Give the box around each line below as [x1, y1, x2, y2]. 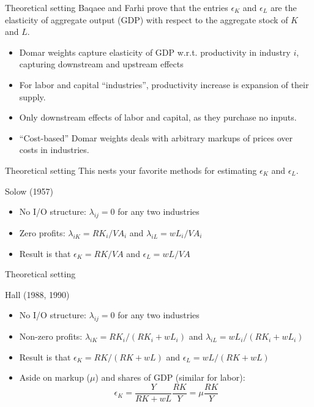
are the [270, 1, 297, 13]
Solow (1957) [5, 184, 53, 197]
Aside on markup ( [19, 371, 91, 384]
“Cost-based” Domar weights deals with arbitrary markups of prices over [19, 131, 293, 144]
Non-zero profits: [19, 330, 83, 343]
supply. [19, 90, 46, 103]
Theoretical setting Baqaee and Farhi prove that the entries [5, 1, 228, 13]
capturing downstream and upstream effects [19, 58, 184, 70]
